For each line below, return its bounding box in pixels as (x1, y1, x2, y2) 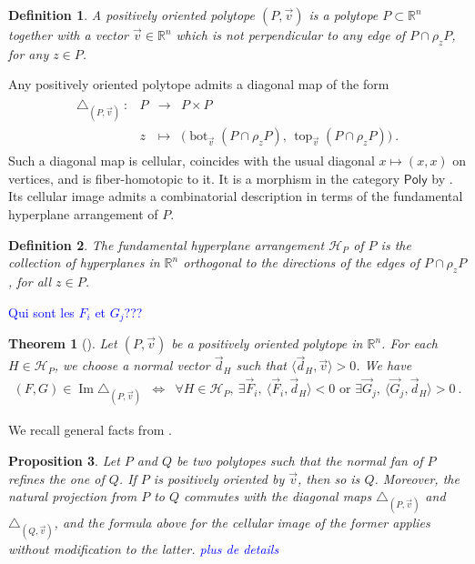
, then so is (298, 468, 360, 488)
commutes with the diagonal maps (184, 487, 372, 506)
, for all (8, 272, 52, 291)
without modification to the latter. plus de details (8, 539, 279, 559)
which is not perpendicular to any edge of (176, 25, 406, 44)
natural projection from (8, 487, 137, 506)
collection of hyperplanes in (8, 253, 160, 272)
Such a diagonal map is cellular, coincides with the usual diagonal (8, 151, 375, 170)
